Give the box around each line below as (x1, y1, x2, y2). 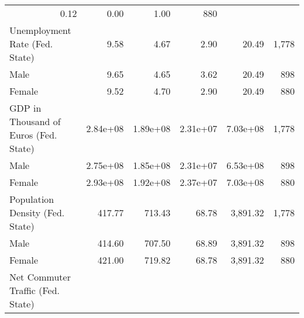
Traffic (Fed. (9, 284, 60, 297)
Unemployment (9, 23, 71, 37)
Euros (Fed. (9, 128, 57, 141)
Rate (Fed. (9, 37, 53, 50)
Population (9, 192, 54, 206)
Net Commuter (9, 270, 71, 284)
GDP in (9, 101, 42, 115)
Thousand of (9, 115, 61, 128)
